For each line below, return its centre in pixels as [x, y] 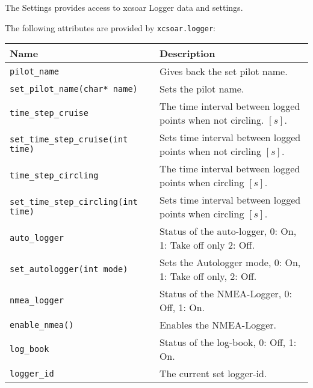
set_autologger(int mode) [69, 269]
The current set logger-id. [213, 374]
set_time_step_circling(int [74, 202]
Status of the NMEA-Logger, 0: [226, 294]
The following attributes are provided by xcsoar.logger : [110, 27]
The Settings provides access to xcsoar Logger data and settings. [124, 7]
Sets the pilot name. [202, 89]
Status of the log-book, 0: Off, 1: [228, 342]
